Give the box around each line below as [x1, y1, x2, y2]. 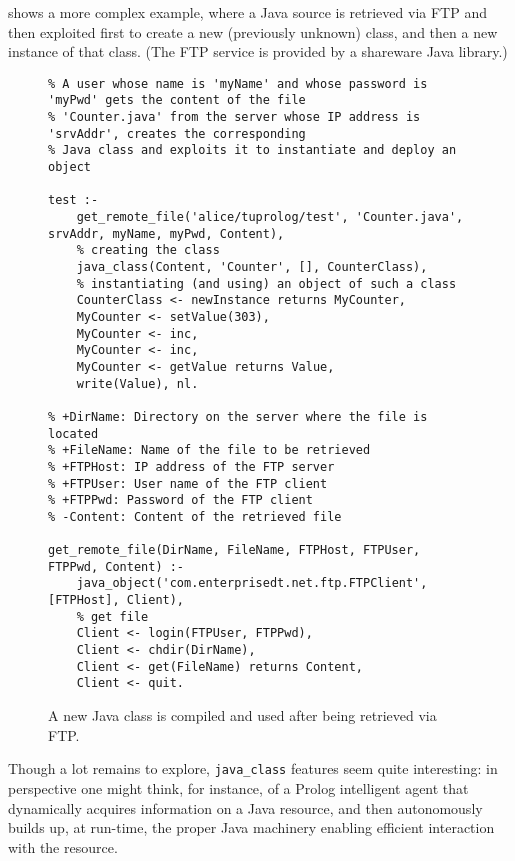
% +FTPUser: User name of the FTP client [48, 476, 328, 491]
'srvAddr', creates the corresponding [48, 126, 306, 141]
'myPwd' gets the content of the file [48, 93, 306, 108]
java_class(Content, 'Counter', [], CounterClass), [76, 260, 428, 274]
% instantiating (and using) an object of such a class [76, 276, 457, 291]
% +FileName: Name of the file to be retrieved [48, 443, 371, 458]
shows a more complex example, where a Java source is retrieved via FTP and [8, 2, 487, 22]
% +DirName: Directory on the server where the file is [48, 409, 428, 424]
